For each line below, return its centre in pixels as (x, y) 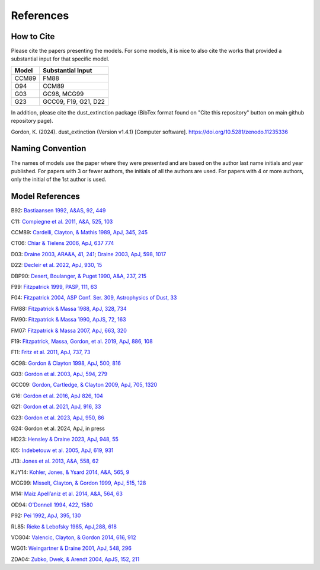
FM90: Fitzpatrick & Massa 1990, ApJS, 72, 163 (69, 320)
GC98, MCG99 (63, 94)
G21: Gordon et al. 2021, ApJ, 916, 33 (56, 407)
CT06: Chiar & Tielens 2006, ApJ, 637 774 (63, 243)
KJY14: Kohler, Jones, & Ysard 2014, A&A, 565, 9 (70, 472)
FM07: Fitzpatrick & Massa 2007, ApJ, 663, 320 (69, 330)
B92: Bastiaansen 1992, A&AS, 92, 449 (58, 211)
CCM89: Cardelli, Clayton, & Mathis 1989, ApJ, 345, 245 (79, 232)
